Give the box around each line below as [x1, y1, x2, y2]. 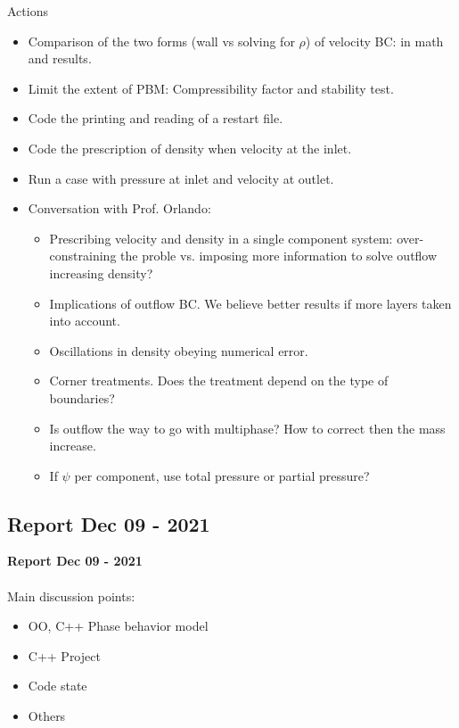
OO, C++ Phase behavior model [28, 616, 209, 635]
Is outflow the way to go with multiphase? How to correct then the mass [49, 418, 446, 437]
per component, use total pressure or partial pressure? [74, 466, 370, 484]
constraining [49, 246, 117, 265]
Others [28, 707, 66, 725]
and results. [28, 49, 92, 68]
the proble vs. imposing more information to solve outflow [120, 246, 438, 265]
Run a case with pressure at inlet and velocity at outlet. [28, 169, 334, 187]
